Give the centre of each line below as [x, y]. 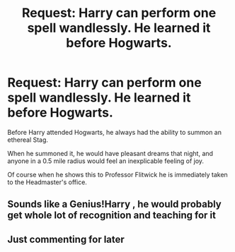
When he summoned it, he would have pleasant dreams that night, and [110, 153]
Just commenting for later [66, 239]
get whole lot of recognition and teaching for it [111, 216]
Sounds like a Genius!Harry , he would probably [114, 204]
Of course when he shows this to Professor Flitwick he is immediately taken [117, 174]
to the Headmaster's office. [47, 182]
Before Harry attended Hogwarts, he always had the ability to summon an [114, 132]
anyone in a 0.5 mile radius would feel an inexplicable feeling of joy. [105, 161]
